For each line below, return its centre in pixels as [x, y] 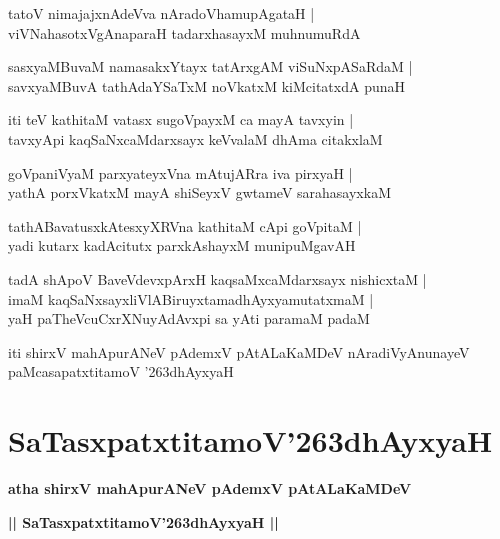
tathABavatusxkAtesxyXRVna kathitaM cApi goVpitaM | [185, 225]
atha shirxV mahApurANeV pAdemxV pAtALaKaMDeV [210, 488]
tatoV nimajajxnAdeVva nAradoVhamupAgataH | [161, 13]
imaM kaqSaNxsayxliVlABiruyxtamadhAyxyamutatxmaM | [191, 298]
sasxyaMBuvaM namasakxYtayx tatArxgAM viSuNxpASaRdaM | [210, 66]
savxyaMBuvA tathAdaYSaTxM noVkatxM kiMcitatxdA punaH [207, 85]
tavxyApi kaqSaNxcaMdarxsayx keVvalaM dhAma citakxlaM [195, 138]
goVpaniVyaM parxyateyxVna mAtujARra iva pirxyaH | [180, 172]
